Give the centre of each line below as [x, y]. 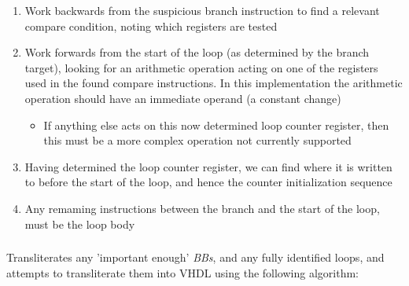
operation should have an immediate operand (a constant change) [183, 98]
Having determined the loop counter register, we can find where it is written [208, 166]
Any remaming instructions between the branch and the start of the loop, [202, 208]
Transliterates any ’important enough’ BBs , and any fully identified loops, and [195, 257]
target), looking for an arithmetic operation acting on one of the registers [201, 67]
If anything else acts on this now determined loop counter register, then [216, 125]
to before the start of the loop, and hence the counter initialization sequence [208, 182]
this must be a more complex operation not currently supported [197, 140]
